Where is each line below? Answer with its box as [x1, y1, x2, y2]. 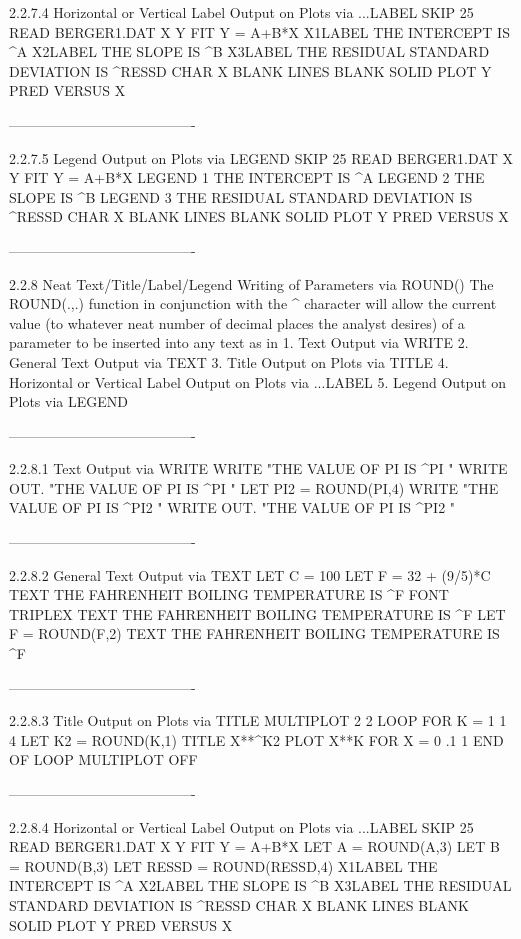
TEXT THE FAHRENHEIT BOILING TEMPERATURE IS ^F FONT [9, 584, 449, 605]
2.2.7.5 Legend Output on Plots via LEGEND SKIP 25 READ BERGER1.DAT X [9, 147, 513, 168]
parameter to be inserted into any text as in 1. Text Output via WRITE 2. [9, 332, 469, 353]
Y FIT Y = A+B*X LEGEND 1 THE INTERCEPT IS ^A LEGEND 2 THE [9, 167, 485, 188]
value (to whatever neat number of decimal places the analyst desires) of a [9, 312, 465, 333]
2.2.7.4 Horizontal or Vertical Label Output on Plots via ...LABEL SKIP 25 [9, 2, 474, 22]
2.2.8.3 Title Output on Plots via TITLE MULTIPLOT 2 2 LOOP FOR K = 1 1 [9, 710, 507, 731]
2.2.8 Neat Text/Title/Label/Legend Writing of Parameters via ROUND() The [9, 273, 494, 294]
